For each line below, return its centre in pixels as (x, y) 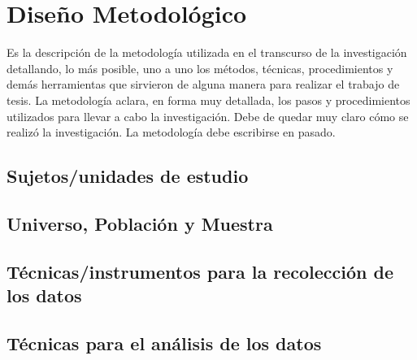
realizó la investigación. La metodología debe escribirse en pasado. (171, 132)
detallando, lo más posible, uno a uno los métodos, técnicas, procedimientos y (200, 68)
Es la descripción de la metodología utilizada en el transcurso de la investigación (207, 52)
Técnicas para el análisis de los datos (164, 343)
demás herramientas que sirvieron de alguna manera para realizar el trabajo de (203, 84)
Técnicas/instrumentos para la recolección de (200, 271)
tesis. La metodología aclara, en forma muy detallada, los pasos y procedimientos (208, 100)
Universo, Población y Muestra (140, 223)
